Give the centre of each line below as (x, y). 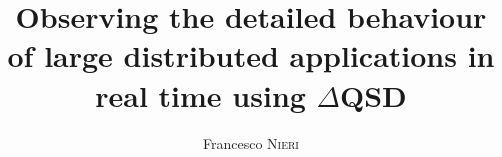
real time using (200, 94)
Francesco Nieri (251, 142)
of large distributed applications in (251, 55)
